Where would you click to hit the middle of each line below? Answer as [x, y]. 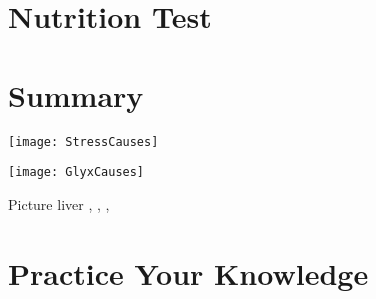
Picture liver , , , [59, 203]
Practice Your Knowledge [188, 272]
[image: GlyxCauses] [76, 172]
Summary [76, 94]
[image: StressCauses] [83, 141]
